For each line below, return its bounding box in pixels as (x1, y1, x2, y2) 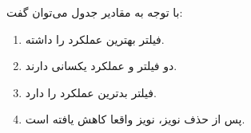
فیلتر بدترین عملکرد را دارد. (25, 84, 157, 100)
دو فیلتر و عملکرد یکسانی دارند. (25, 57, 177, 74)
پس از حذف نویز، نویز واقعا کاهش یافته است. (25, 111, 245, 127)
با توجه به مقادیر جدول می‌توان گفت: (6, 4, 183, 20)
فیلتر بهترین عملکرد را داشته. (25, 30, 165, 47)
